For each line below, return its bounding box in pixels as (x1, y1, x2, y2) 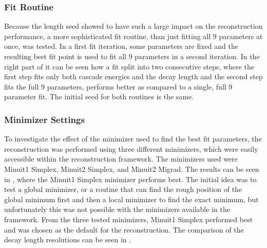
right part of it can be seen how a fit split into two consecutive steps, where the (4, 61, 254, 72)
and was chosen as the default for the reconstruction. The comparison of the (4, 224, 244, 235)
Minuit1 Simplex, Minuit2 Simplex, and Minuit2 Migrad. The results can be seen (4, 163, 259, 174)
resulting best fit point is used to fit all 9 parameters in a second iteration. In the (4, 51, 260, 61)
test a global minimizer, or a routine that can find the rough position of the (4, 184, 242, 194)
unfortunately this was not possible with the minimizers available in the (4, 204, 230, 215)
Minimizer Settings (4, 113, 85, 126)
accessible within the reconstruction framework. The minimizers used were (4, 153, 238, 164)
